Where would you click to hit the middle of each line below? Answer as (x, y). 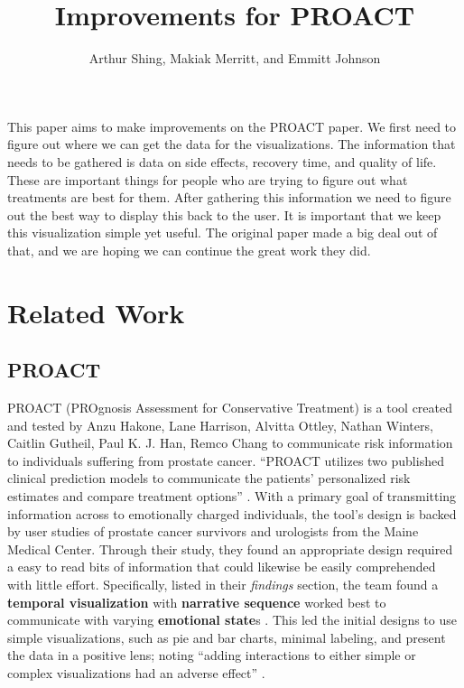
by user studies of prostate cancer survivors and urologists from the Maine (213, 531)
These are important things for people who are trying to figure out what (208, 179)
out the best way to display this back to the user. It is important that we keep (224, 214)
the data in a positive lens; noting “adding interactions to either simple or (212, 655)
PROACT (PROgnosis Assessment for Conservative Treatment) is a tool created (230, 408)
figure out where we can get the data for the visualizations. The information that (232, 144)
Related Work (96, 312)
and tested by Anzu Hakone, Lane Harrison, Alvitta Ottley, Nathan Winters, (220, 425)
